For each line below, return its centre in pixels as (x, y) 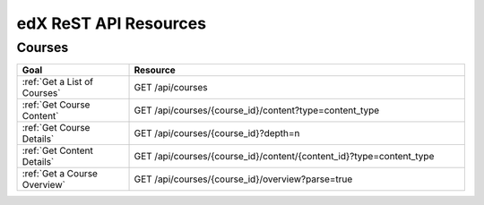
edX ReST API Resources (111, 23)
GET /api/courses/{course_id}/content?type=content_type (257, 110)
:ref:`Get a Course (60, 174)
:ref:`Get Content (57, 150)
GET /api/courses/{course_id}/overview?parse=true (243, 179)
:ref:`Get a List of (58, 82)
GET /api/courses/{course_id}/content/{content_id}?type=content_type (284, 157)
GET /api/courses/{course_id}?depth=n (217, 133)
